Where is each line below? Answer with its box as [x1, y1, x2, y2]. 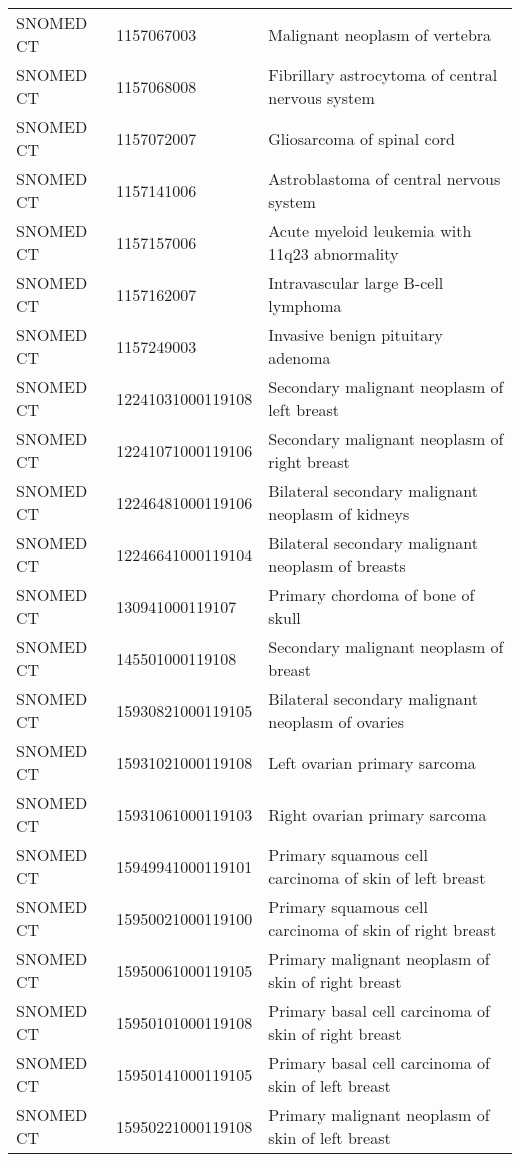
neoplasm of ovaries [268, 710, 404, 733]
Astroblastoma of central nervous [268, 167, 501, 190]
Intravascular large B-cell [268, 271, 444, 294]
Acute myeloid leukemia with [268, 219, 472, 242]
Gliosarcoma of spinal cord [268, 126, 455, 150]
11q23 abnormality [268, 242, 399, 265]
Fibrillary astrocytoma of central [268, 63, 498, 86]
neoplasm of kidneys [268, 502, 410, 525]
